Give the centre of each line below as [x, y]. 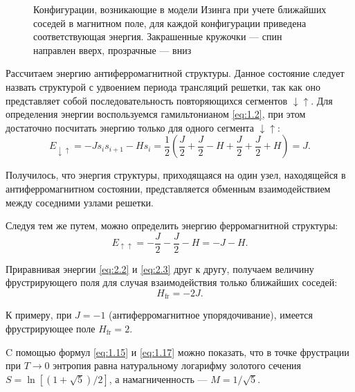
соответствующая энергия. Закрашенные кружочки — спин [158, 36]
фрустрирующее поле [51, 329]
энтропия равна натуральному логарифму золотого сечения [177, 365]
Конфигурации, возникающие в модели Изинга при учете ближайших [180, 9]
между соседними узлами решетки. [80, 202]
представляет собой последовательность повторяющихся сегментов [147, 100]
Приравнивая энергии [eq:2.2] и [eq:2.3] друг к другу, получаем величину [160, 268]
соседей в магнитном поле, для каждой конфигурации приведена [170, 23]
